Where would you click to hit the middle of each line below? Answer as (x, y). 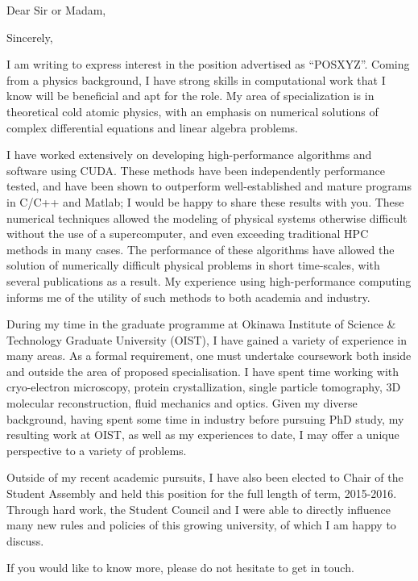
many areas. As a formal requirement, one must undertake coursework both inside (209, 355)
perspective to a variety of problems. (97, 450)
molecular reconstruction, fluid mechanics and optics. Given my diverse (182, 403)
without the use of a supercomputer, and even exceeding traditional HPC (188, 234)
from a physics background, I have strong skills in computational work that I (196, 79)
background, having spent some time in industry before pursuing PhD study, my (205, 418)
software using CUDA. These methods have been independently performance (196, 170)
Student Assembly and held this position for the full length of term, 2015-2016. (202, 493)
